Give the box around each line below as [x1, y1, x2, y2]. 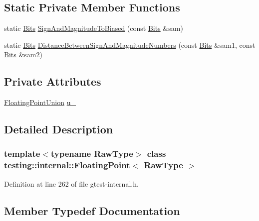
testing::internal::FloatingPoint [4, 159, 130, 171]
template [4, 147, 40, 160]
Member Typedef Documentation [4, 203, 180, 218]
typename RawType [50, 147, 133, 160]
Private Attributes [4, 74, 101, 89]
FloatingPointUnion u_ [4, 97, 76, 108]
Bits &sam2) [4, 49, 42, 60]
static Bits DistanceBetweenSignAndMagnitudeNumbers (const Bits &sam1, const [4, 39, 256, 50]
